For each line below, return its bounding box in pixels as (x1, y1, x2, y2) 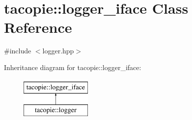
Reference (4, 17, 72, 37)
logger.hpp (42, 46, 74, 56)
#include (4, 46, 31, 56)
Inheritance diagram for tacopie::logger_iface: (4, 62, 141, 72)
